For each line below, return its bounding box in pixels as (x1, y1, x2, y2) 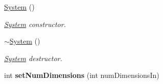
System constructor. (4, 18, 66, 29)
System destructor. (4, 52, 62, 63)
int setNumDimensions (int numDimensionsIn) (4, 70, 159, 80)
